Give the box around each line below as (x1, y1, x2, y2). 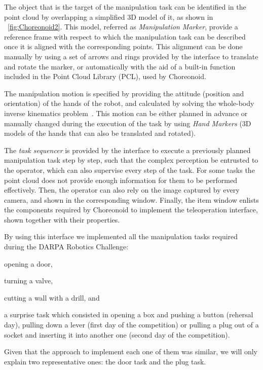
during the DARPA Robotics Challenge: (4, 241, 129, 252)
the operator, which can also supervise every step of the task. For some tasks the (4, 164, 255, 175)
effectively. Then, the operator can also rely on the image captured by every (4, 184, 240, 195)
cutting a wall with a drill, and (4, 292, 100, 303)
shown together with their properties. (4, 214, 120, 225)
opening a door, (4, 258, 53, 269)
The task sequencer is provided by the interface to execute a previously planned (4, 144, 251, 155)
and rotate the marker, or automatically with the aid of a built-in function (4, 61, 236, 71)
